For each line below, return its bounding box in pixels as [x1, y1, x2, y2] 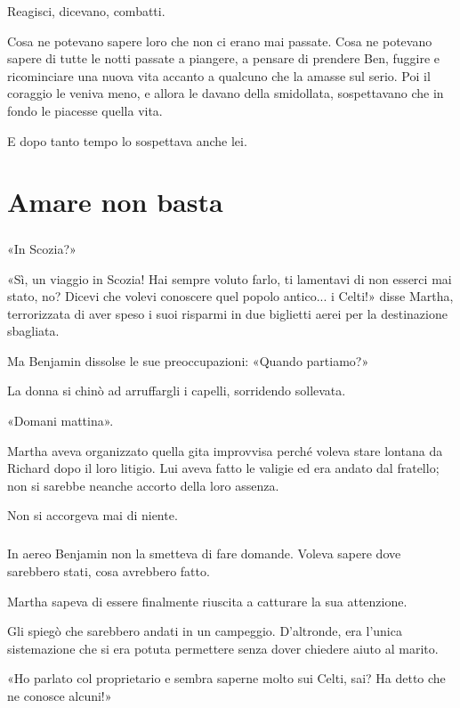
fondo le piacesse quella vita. [7, 101, 163, 119]
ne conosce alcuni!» [7, 686, 112, 704]
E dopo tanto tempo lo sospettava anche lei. [7, 131, 247, 150]
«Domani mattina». [7, 411, 114, 430]
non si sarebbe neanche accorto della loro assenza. [7, 476, 279, 494]
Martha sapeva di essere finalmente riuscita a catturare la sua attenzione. [7, 591, 408, 610]
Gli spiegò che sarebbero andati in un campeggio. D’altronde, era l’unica [7, 622, 402, 640]
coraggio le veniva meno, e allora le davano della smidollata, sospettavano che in [7, 84, 444, 102]
